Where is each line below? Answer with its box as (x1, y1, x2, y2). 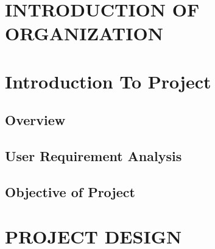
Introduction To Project (5, 68, 211, 93)
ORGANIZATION (5, 21, 163, 46)
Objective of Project (5, 182, 135, 201)
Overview (5, 110, 66, 129)
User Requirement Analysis (5, 146, 182, 165)
